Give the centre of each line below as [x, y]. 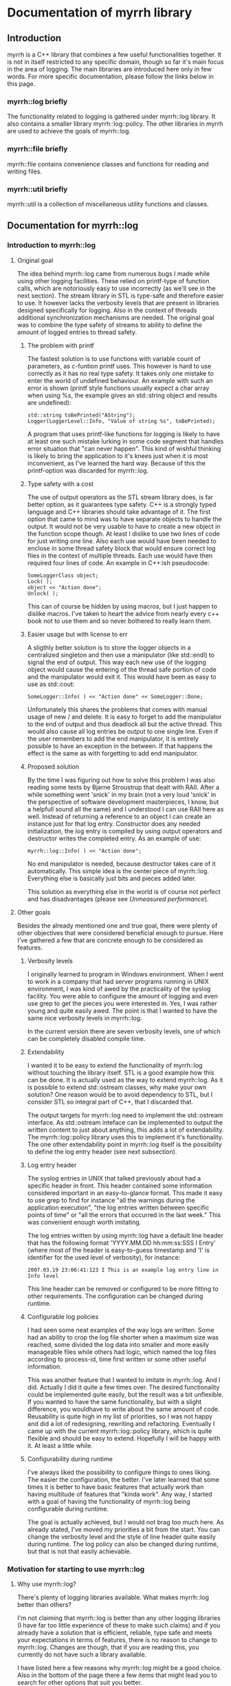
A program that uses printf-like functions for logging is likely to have [123, 434]
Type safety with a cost [60, 483]
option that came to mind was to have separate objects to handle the [124, 519]
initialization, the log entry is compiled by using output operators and [124, 831]
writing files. [25, 171]
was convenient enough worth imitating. [84, 1222]
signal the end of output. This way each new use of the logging [117, 662]
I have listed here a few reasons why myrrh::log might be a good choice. [119, 1667]
